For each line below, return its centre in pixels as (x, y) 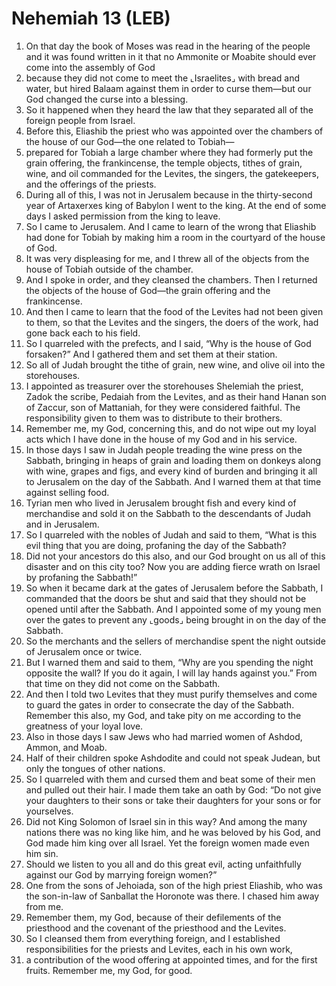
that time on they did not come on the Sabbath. (123, 683)
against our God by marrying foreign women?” (121, 874)
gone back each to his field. (83, 333)
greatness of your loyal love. (84, 726)
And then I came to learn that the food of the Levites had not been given (174, 311)
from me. (44, 906)
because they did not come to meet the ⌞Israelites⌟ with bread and (163, 78)
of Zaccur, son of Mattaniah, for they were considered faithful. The (163, 407)
